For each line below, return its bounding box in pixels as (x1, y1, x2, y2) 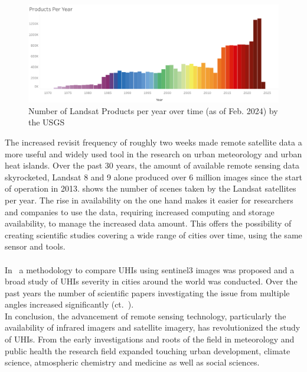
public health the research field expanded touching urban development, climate (5, 344, 290, 357)
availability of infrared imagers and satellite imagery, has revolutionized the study (5, 321, 301, 334)
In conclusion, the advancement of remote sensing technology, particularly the (5, 309, 286, 322)
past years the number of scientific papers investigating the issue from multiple (5, 286, 290, 299)
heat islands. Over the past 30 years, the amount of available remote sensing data (5, 159, 300, 172)
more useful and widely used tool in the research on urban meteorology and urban (5, 147, 302, 160)
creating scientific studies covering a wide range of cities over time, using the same (5, 228, 302, 241)
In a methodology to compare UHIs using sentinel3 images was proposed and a (5, 263, 295, 276)
